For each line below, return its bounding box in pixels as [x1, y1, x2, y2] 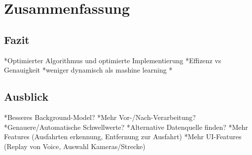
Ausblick [4, 89, 49, 104]
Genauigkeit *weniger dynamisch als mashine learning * [4, 65, 173, 75]
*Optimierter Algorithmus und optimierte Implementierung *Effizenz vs [4, 55, 221, 65]
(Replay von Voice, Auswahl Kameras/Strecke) [4, 141, 145, 151]
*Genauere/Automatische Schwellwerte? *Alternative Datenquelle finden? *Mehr [4, 121, 248, 132]
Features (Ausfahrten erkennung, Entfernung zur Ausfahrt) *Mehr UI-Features [4, 131, 242, 142]
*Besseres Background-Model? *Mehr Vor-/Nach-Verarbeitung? [4, 112, 196, 122]
